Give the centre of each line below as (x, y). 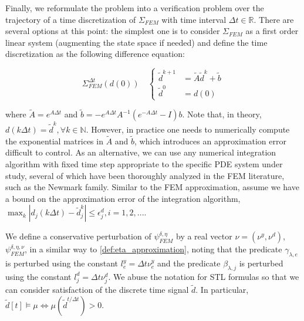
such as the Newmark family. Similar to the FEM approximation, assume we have (152, 187)
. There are (274, 19)
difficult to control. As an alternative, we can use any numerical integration (141, 152)
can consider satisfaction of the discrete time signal (97, 290)
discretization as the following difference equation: (95, 54)
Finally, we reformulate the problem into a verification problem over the (135, 8)
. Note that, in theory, (222, 114)
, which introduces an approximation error (210, 141)
